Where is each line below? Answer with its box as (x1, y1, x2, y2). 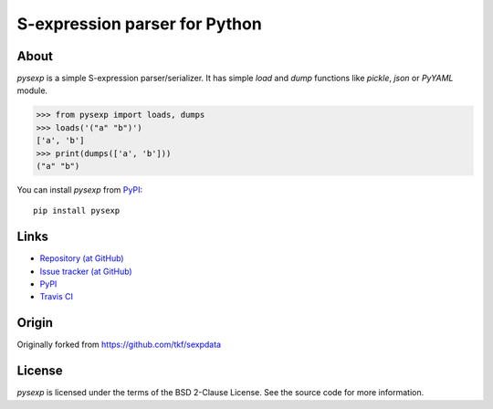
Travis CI (39, 291, 73, 302)
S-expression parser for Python (16, 14, 262, 34)
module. (16, 85, 48, 96)
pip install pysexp (33, 205, 121, 216)
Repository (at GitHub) (39, 253, 124, 264)
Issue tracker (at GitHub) (39, 266, 132, 277)
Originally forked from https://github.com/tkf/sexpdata (16, 339, 222, 351)
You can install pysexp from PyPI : (16, 184, 143, 195)
